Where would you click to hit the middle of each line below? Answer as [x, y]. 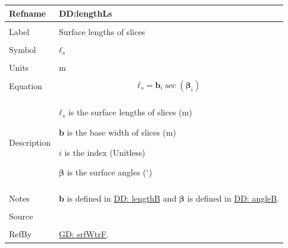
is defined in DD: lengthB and [122, 198]
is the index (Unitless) [105, 152]
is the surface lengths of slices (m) [130, 112]
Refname [27, 13]
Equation [26, 85]
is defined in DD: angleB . [233, 198]
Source [21, 216]
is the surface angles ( [107, 172]
